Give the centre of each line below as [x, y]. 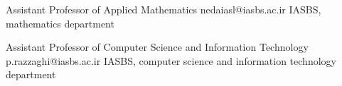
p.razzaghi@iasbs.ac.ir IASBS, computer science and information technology [171, 60]
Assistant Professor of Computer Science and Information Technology [157, 47]
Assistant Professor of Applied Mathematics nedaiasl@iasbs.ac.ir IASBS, [164, 9]
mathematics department [60, 23]
